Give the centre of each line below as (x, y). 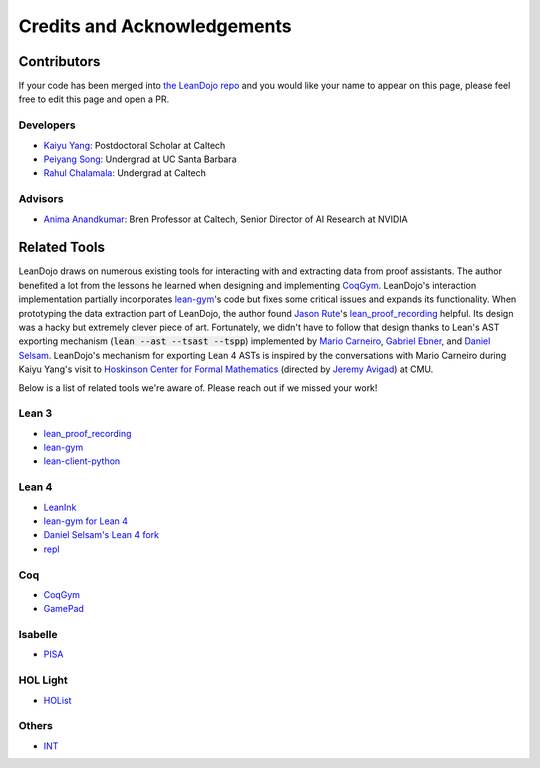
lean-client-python (82, 461)
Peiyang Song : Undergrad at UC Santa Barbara (140, 159)
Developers (47, 125)
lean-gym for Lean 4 (86, 521)
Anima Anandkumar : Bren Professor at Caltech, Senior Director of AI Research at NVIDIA (226, 219)
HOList (57, 700)
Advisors (41, 199)
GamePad (64, 609)
